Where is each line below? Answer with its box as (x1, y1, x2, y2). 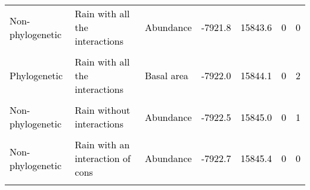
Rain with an (75, 138, 130, 151)
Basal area (145, 68, 188, 82)
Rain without (75, 103, 131, 117)
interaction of (75, 151, 131, 165)
